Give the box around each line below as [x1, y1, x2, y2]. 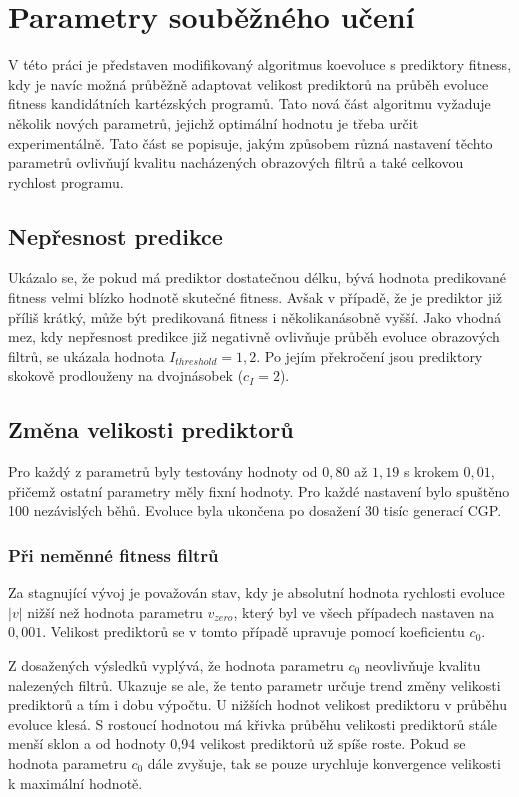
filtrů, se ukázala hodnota [8, 345, 165, 366]
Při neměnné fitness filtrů [8, 542, 219, 567]
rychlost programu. [8, 171, 124, 192]
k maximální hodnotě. [8, 772, 143, 793]
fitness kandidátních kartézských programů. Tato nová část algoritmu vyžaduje [8, 93, 491, 114]
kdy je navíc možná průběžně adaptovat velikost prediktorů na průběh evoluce [8, 73, 489, 94]
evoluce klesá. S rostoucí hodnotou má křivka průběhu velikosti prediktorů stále [8, 713, 497, 734]
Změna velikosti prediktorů [8, 414, 294, 445]
